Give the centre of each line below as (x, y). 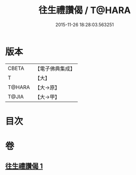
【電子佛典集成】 (55, 69)
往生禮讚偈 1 (24, 166)
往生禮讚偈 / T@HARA (85, 10)
